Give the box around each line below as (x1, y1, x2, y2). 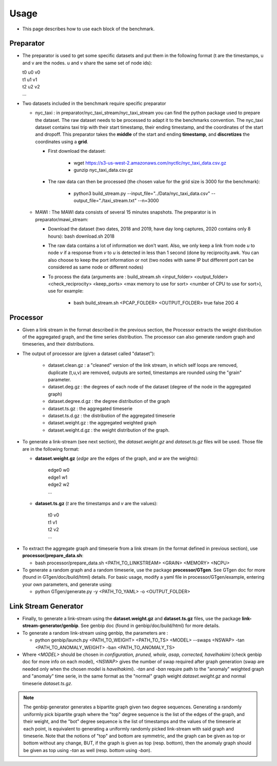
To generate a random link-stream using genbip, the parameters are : (22, 630, 169, 636)
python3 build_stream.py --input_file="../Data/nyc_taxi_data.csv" (73, 190, 210, 197)
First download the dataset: (48, 148, 106, 154)
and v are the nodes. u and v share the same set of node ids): (22, 60, 152, 66)
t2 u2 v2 (22, 84, 41, 90)
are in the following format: (22, 446, 80, 452)
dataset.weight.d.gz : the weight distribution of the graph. (48, 427, 170, 433)
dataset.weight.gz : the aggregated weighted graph (48, 420, 156, 426)
